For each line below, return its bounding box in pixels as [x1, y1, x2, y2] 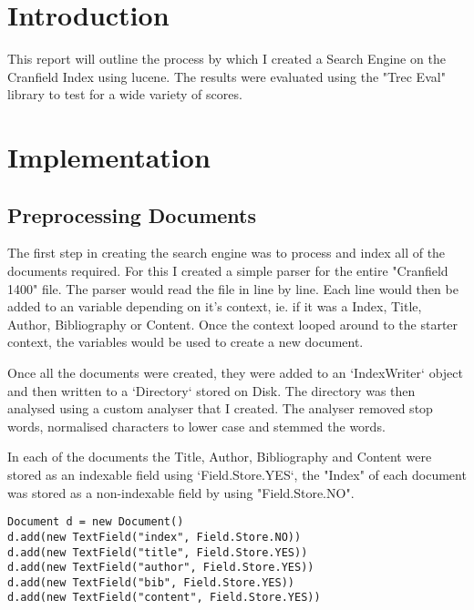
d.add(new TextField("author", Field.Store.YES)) [7, 561, 314, 574]
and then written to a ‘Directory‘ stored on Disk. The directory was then [7, 381, 416, 400]
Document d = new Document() [7, 515, 184, 529]
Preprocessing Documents [7, 200, 257, 229]
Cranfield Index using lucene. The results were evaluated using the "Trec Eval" [7, 66, 446, 86]
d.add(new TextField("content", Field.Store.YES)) [7, 591, 321, 605]
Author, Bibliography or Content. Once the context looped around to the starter [7, 314, 459, 333]
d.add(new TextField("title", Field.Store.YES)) [7, 545, 308, 559]
